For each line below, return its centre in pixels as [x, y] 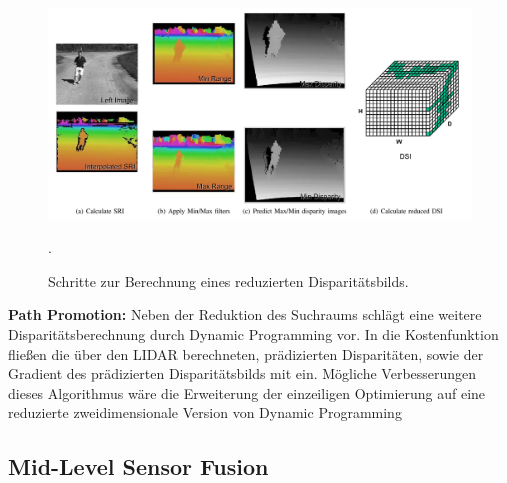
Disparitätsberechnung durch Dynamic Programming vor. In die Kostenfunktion [253, 333]
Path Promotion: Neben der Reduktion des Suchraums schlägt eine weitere [245, 314]
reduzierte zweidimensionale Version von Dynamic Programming [205, 412]
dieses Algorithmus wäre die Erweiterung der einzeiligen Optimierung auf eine [247, 392]
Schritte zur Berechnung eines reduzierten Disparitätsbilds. [228, 280]
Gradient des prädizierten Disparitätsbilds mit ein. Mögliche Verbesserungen [242, 373]
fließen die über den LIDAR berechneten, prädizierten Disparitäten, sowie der [246, 353]
